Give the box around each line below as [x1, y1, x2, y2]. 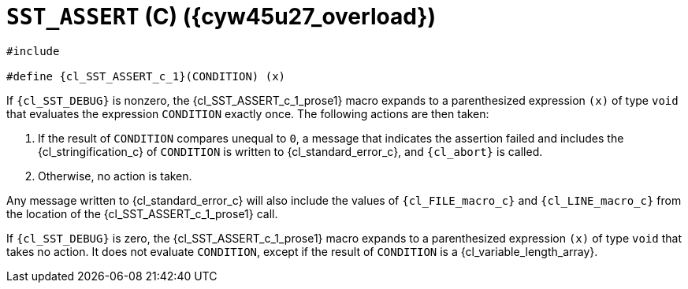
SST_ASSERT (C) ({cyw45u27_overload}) [6, 3, 437, 30]
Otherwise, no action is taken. [38, 169, 192, 183]
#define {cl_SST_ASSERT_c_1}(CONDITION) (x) [6, 69, 286, 83]
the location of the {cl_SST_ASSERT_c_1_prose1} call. [6, 206, 278, 220]
